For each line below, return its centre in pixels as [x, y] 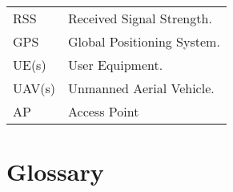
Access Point [103, 111]
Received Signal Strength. [140, 18]
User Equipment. [115, 65]
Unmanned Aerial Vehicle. [141, 88]
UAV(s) [34, 88]
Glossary [55, 172]
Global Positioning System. [144, 41]
